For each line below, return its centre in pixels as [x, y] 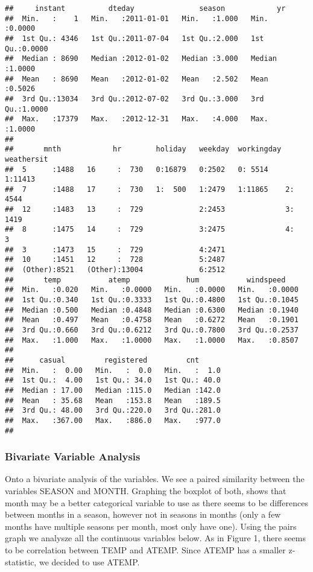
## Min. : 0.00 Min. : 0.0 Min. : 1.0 [113, 370]
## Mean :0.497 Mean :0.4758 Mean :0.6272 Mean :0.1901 [152, 320]
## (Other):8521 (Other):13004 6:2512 [115, 270]
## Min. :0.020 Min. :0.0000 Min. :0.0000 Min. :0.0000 [152, 290]
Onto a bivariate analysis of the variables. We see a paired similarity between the [155, 479]
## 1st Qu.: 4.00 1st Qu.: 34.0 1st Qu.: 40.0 [113, 380]
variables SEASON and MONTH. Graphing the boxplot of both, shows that [146, 491]
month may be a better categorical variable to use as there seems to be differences [156, 502]
